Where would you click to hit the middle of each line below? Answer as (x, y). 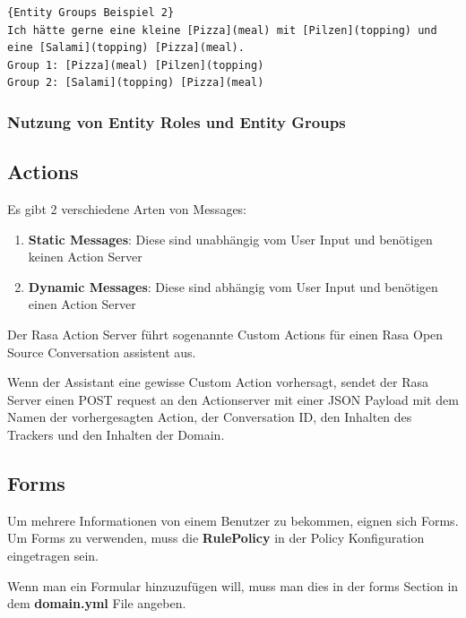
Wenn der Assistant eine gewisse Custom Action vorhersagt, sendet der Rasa (218, 382)
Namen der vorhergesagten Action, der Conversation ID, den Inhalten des (210, 417)
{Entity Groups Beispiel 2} (91, 13)
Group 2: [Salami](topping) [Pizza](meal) (136, 83)
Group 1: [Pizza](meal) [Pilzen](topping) (136, 65)
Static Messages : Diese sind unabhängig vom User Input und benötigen (230, 239)
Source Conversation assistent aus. (102, 352)
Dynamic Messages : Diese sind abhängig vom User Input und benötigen (233, 286)
